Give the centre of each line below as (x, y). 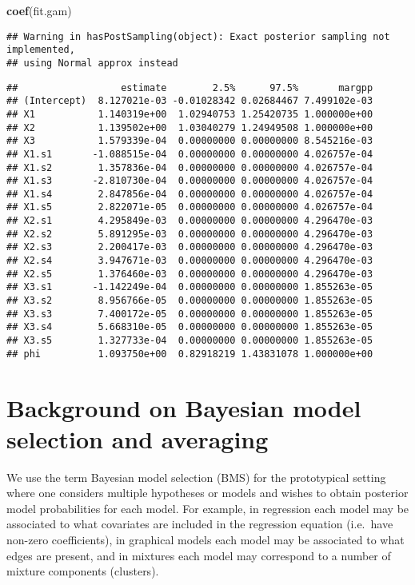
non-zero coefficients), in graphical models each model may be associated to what (206, 540)
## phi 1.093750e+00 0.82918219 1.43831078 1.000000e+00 (190, 354)
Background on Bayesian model (184, 407)
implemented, (41, 50)
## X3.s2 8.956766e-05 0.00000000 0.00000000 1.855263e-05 (190, 301)
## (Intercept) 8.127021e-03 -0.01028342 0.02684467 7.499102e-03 (190, 101)
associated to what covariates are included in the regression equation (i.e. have (200, 524)
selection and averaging (138, 438)
